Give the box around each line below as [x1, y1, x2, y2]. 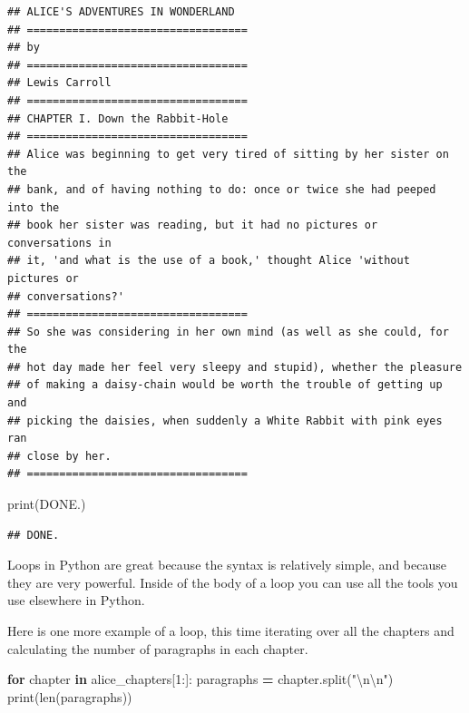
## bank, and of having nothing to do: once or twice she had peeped [7, 182, 436, 196]
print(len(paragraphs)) [7, 687, 132, 706]
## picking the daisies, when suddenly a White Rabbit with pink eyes [7, 414, 443, 427]
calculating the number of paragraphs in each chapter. [7, 639, 308, 658]
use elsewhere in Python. [7, 591, 145, 610]
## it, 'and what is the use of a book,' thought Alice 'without [7, 254, 410, 268]
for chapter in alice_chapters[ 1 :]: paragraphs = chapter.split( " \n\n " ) [7, 669, 394, 689]
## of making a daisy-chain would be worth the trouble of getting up [7, 378, 443, 392]
